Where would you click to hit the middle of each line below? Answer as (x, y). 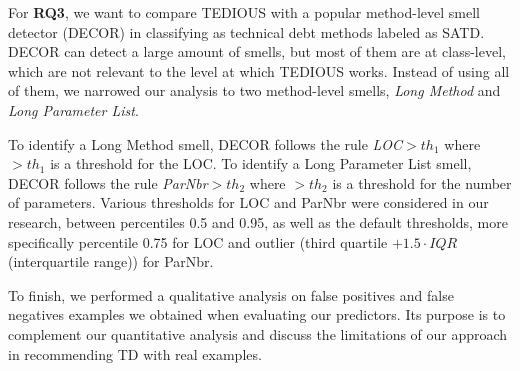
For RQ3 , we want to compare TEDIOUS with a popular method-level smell (244, 12)
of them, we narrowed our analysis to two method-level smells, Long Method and (254, 90)
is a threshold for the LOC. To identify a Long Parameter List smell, (261, 163)
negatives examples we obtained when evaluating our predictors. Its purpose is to (257, 314)
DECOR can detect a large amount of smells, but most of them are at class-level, (257, 51)
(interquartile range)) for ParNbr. (111, 261)
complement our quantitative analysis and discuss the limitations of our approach (258, 333)
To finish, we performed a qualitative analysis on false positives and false (231, 294)
